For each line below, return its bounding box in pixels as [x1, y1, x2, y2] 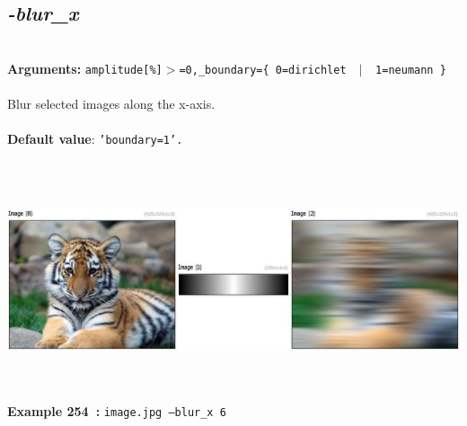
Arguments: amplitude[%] [7, 58, 163, 77]
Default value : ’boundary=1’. [7, 129, 183, 148]
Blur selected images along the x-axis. [7, 94, 216, 113]
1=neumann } [375, 63, 446, 76]
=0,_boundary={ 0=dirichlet [179, 63, 347, 76]
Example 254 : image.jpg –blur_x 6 [7, 402, 226, 421]
